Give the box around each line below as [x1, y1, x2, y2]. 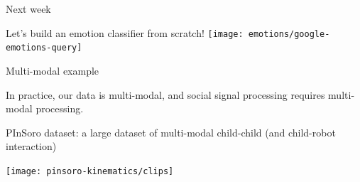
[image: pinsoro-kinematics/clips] [6, 166, 174, 176]
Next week [6, 1, 51, 16]
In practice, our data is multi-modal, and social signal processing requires [6, 87, 325, 102]
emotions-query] [6, 43, 82, 53]
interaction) [6, 139, 57, 154]
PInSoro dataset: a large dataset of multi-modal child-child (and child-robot [6, 124, 336, 139]
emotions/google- [248, 28, 330, 39]
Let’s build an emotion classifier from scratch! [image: [6, 25, 244, 40]
